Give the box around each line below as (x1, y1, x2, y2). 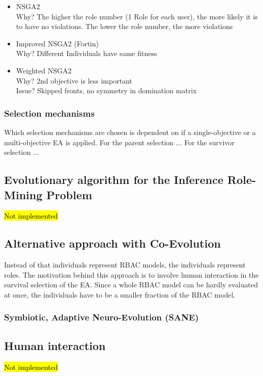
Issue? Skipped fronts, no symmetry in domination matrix (16, 85, 197, 96)
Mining (4, 186, 43, 202)
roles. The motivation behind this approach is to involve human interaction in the (4, 269, 259, 280)
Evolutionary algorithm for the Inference (4, 172, 224, 187)
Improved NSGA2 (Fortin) (16, 38, 99, 48)
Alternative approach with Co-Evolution (4, 235, 221, 251)
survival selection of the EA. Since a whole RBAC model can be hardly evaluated (4, 279, 258, 290)
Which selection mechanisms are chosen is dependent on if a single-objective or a (4, 126, 256, 137)
